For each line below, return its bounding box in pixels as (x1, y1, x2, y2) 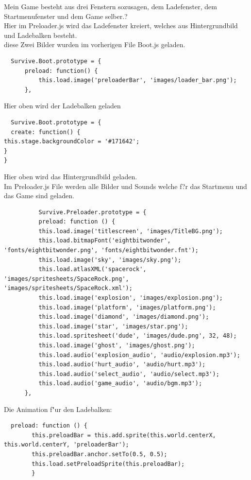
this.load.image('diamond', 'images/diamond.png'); (38, 313, 209, 321)
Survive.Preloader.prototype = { (38, 208, 147, 216)
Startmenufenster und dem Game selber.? (4, 11, 128, 21)
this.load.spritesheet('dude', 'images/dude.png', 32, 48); (38, 332, 237, 340)
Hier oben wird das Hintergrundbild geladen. (4, 171, 137, 181)
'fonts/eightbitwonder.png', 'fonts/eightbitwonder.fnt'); (4, 247, 199, 254)
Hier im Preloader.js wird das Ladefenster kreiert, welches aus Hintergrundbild (4, 20, 238, 31)
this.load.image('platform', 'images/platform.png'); (38, 304, 216, 311)
